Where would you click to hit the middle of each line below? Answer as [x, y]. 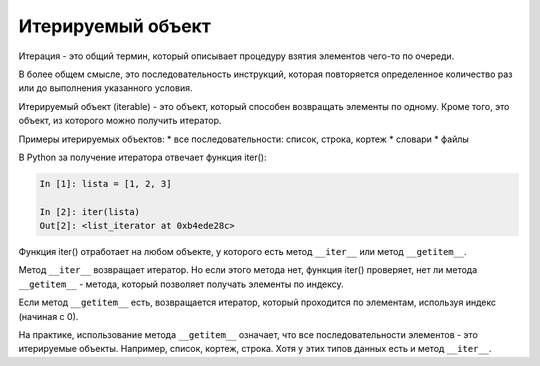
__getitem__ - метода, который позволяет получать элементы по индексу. [181, 284]
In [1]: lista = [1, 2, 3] [105, 183]
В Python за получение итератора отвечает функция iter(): [142, 157]
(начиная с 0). [48, 316]
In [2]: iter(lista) [89, 211]
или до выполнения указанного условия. [105, 88]
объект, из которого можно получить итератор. [120, 121]
